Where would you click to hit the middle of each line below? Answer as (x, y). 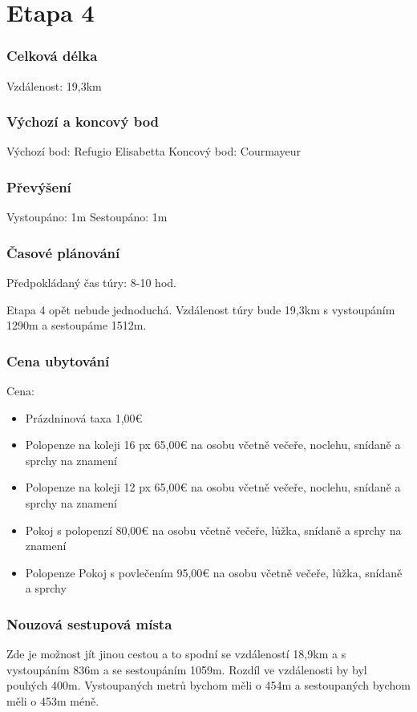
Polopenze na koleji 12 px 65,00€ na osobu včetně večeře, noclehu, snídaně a (213, 487)
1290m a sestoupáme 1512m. (77, 325)
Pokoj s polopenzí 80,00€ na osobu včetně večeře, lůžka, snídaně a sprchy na (213, 530)
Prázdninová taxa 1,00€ (84, 417)
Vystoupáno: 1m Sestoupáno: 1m (87, 217)
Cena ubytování (58, 360)
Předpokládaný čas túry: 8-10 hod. (91, 283)
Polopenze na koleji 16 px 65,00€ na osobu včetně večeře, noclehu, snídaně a (213, 445)
